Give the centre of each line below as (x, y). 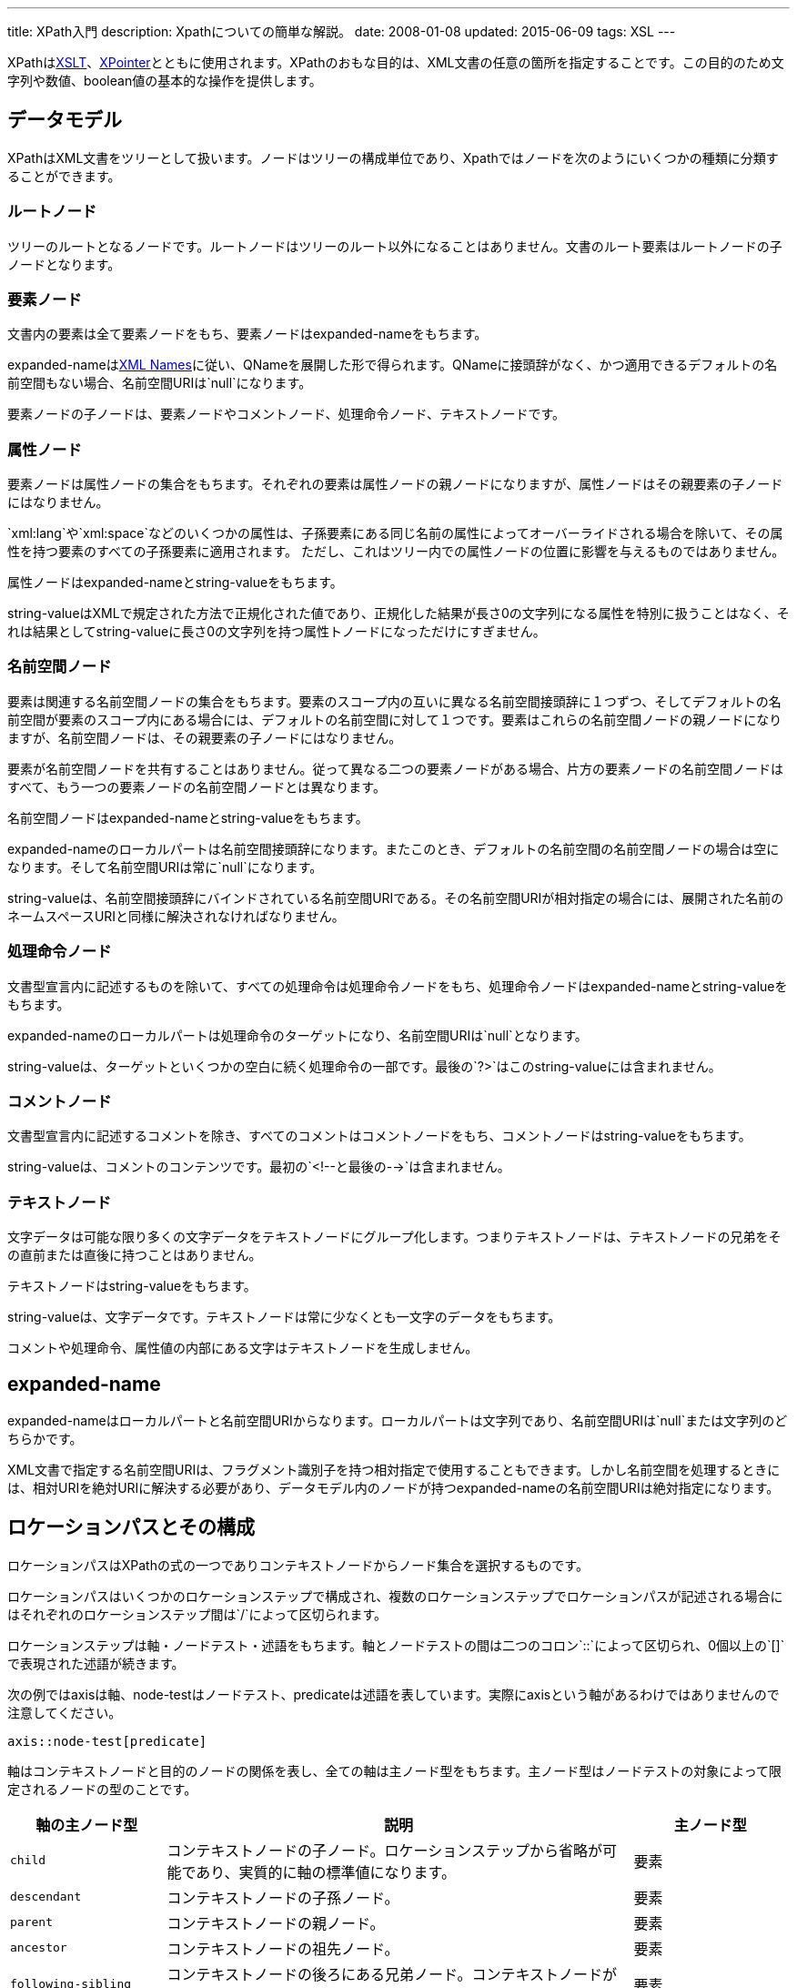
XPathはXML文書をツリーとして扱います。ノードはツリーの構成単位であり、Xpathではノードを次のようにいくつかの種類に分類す (393, 157)
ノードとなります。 (64, 264)
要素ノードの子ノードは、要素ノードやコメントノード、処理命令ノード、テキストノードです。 (287, 414)
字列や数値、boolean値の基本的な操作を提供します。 (165, 81)
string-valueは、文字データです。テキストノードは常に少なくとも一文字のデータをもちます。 (284, 1317)
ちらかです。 (45, 1438)
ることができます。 (64, 176)
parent (31, 1922)
